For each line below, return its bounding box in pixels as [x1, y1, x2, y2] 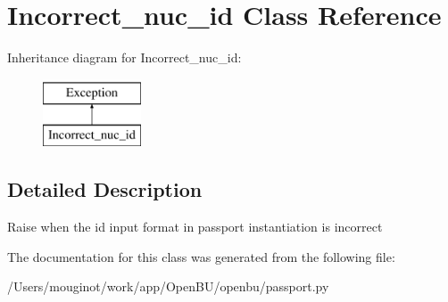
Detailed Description [7, 175, 203, 203]
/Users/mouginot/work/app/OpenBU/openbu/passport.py [7, 277, 329, 296]
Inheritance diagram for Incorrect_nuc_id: [7, 48, 242, 67]
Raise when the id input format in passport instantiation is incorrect [7, 217, 383, 236]
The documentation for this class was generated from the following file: [7, 247, 395, 265]
